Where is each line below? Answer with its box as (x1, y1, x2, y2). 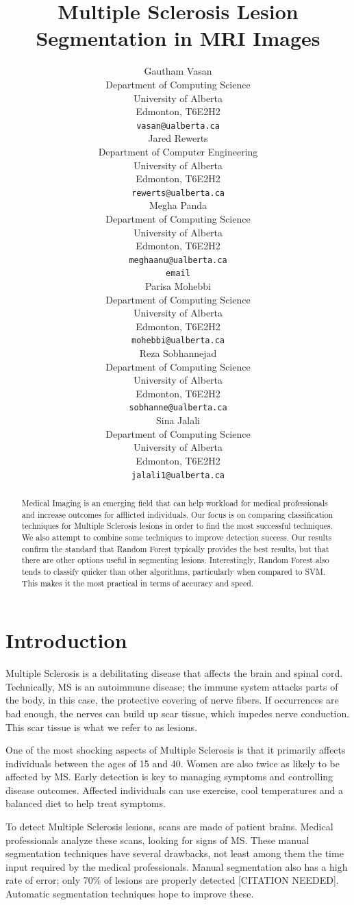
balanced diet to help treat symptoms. (5, 796, 166, 810)
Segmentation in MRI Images (36, 24, 320, 52)
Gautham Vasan (144, 64, 212, 78)
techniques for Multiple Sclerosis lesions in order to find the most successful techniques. (21, 520, 333, 532)
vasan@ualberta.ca (136, 121, 220, 131)
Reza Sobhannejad (139, 346, 217, 360)
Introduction (5, 626, 127, 654)
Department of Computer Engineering (98, 144, 258, 158)
